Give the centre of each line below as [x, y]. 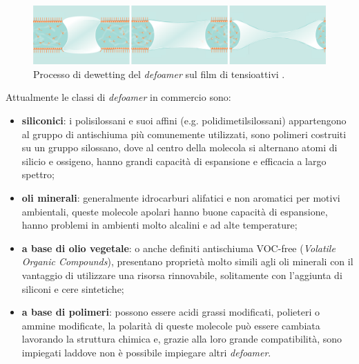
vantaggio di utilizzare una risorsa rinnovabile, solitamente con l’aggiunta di [182, 275]
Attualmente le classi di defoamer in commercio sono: [118, 97]
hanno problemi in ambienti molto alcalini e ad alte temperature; [159, 225]
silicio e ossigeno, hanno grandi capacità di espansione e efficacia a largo [174, 161]
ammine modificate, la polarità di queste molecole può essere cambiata [171, 325]
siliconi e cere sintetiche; [73, 288]
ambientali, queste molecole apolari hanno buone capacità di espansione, [175, 211]
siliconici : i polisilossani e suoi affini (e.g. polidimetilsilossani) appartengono [184, 121]
